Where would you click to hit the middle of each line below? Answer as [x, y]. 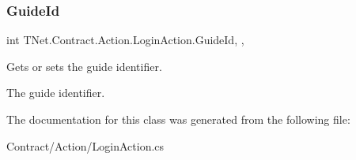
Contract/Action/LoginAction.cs [85, 145]
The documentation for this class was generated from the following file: [178, 119]
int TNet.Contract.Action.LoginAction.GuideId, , [125, 40]
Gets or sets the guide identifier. [84, 66]
